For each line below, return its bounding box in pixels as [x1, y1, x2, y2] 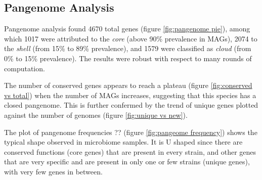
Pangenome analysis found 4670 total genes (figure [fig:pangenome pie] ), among [4, 23, 250, 34]
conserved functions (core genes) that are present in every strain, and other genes [4, 146, 256, 157]
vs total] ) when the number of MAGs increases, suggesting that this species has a [4, 89, 256, 100]
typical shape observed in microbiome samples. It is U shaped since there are [4, 137, 243, 147]
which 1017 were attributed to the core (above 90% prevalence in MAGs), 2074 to [4, 33, 257, 43]
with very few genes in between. [4, 166, 103, 176]
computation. [4, 63, 45, 73]
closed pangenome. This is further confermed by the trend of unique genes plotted [4, 100, 258, 110]
